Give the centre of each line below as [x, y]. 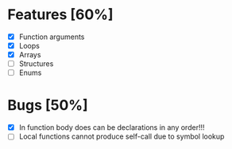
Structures [36, 64]
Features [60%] [60, 15]
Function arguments [52, 37]
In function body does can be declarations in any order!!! [112, 127]
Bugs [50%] [48, 106]
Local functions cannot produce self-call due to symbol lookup [122, 136]
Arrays [30, 55]
